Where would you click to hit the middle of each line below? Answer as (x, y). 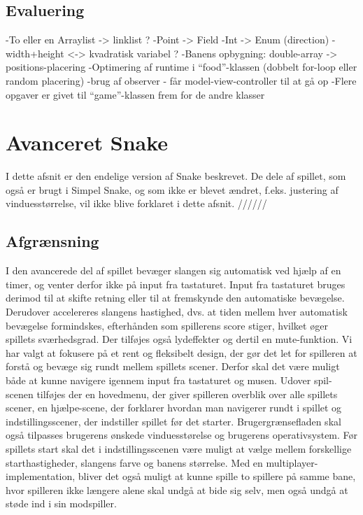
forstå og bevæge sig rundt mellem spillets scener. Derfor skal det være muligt (173, 366)
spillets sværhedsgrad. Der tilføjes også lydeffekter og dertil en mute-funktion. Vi (179, 339)
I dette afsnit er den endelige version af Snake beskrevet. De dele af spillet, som (176, 176)
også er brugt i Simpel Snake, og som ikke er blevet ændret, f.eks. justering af (172, 189)
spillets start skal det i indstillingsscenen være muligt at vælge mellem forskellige (179, 449)
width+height (35, 53)
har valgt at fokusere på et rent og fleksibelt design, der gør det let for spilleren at (181, 352)
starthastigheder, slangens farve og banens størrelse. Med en (134, 462)
